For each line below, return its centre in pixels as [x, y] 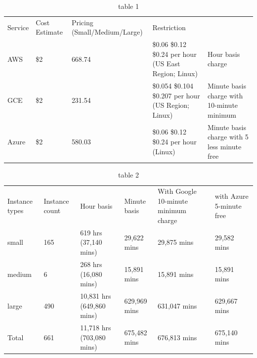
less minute [225, 146]
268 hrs [91, 264]
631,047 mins [177, 305]
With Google [177, 191]
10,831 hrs [96, 295]
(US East [166, 64]
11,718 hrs [96, 327]
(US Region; [171, 105]
